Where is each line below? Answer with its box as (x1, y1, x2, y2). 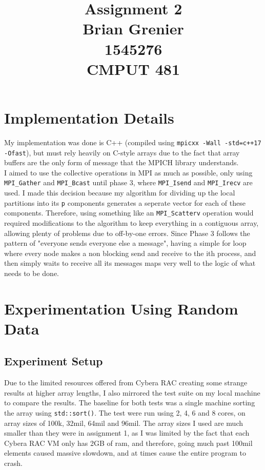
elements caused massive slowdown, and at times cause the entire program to (4, 447, 246, 458)
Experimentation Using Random (4, 298, 238, 319)
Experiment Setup (4, 353, 103, 369)
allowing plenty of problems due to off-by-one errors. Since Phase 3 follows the (4, 227, 250, 238)
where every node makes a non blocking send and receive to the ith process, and (4, 247, 256, 258)
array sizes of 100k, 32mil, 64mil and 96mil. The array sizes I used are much (4, 417, 243, 428)
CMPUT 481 (86, 58, 180, 79)
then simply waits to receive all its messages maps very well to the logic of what (4, 258, 256, 268)
